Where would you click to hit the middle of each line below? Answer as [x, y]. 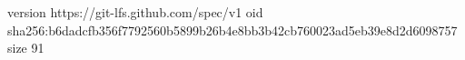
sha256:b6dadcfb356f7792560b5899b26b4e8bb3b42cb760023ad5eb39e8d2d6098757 [232, 30]
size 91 [26, 48]
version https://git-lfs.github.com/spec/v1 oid [135, 12]
